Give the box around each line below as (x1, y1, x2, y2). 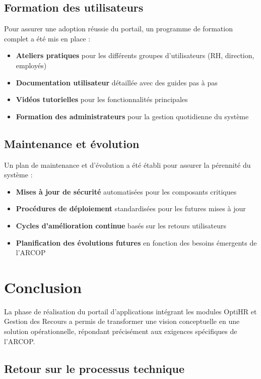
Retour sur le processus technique (4, 360, 185, 376)
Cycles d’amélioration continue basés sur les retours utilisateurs (16, 220, 227, 230)
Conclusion (4, 276, 82, 297)
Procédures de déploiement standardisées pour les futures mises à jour (16, 203, 246, 214)
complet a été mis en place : (4, 33, 91, 43)
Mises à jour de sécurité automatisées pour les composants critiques (16, 186, 237, 197)
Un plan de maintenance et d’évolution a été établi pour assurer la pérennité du (4, 159, 251, 170)
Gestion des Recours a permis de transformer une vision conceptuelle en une (4, 316, 240, 326)
